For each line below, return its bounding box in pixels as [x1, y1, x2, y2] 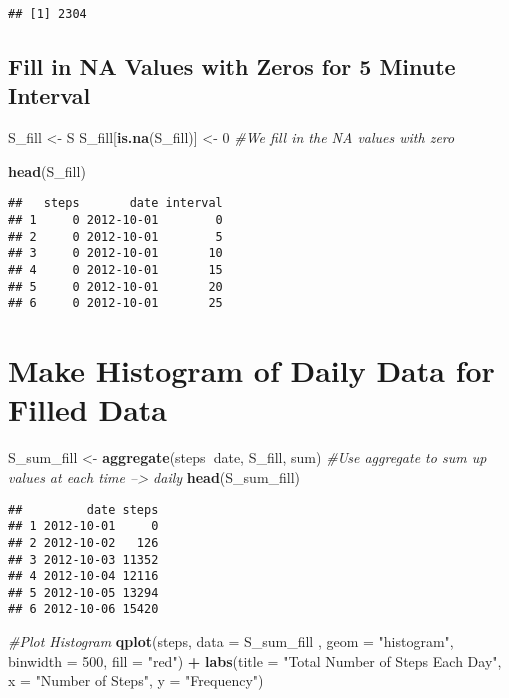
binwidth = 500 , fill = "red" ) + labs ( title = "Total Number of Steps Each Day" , [8, 650, 502, 671]
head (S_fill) [8, 160, 86, 181]
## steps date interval [8, 196, 223, 211]
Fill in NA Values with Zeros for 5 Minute [8, 51, 456, 82]
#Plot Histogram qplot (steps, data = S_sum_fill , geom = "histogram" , [8, 631, 454, 652]
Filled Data [8, 389, 167, 430]
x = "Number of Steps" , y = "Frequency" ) [8, 670, 264, 691]
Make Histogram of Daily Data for [8, 350, 495, 391]
